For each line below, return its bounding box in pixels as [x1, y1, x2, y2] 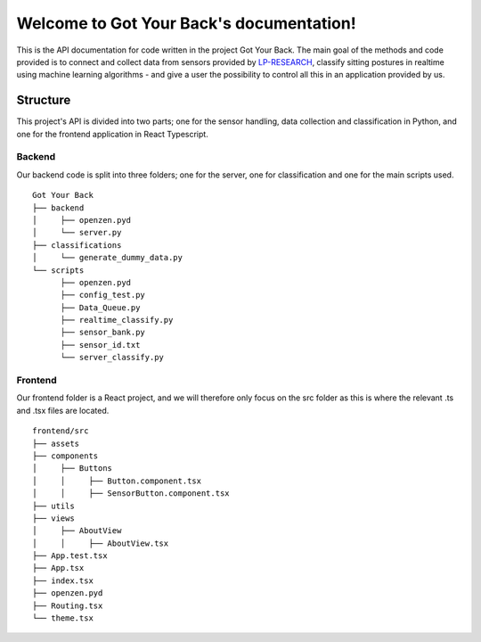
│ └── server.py [32, 227, 122, 238]
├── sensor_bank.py [60, 327, 146, 338]
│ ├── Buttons [32, 464, 113, 473]
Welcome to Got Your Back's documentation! [16, 13, 356, 33]
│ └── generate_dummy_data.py [32, 252, 183, 263]
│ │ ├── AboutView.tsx [32, 538, 169, 548]
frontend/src [32, 426, 89, 436]
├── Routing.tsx [32, 600, 103, 611]
